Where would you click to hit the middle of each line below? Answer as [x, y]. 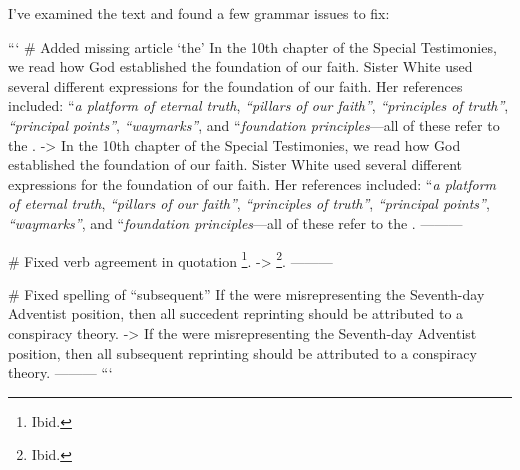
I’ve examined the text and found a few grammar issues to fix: [199, 13]
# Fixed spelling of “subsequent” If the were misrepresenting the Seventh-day [246, 293]
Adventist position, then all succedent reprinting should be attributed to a [236, 313]
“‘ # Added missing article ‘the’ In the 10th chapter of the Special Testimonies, [252, 46]
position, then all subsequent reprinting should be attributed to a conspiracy [242, 352]
